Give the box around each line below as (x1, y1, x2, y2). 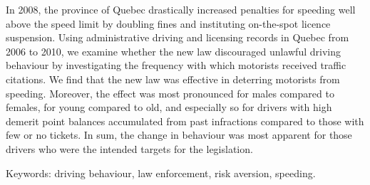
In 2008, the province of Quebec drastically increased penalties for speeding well (6, 2, 356, 16)
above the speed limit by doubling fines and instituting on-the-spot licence (6, 16, 331, 31)
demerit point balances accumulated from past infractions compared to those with (6, 113, 364, 128)
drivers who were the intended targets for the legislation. (6, 141, 253, 156)
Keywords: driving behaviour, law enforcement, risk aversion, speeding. (6, 165, 316, 180)
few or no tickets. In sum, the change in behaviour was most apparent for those (6, 127, 352, 142)
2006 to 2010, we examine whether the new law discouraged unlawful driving (6, 43, 341, 58)
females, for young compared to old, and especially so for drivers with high (6, 100, 332, 115)
